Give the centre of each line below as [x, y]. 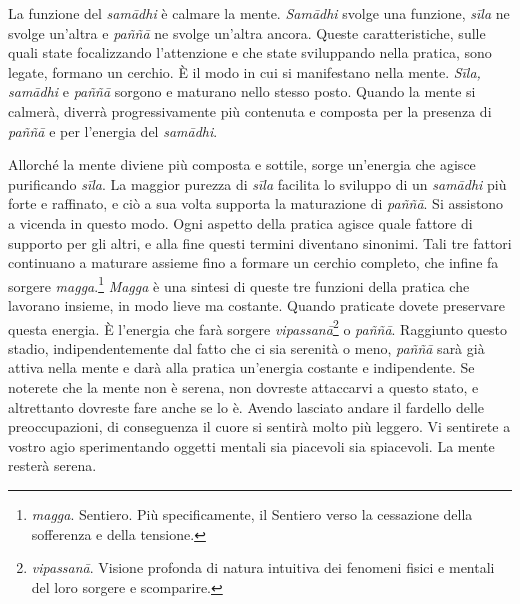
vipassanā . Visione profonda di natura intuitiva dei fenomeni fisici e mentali [263, 567]
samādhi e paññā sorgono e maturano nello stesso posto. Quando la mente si [242, 91]
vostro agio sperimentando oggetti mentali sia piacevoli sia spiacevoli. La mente [251, 445]
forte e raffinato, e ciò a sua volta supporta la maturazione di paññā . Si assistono [256, 203]
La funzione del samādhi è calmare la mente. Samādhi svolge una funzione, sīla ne [259, 13]
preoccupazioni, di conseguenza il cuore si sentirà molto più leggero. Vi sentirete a [259, 426]
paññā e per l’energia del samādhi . [113, 130]
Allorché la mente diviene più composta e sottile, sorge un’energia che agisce [242, 164]
